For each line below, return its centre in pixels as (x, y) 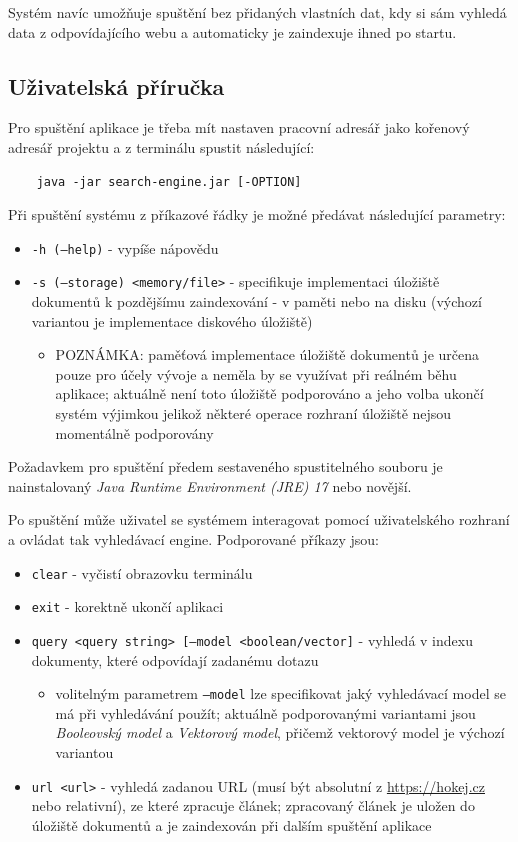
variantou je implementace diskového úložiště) (172, 320)
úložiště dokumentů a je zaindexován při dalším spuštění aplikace (231, 824)
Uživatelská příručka (116, 85)
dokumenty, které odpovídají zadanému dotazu (175, 659)
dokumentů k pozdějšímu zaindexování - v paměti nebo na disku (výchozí (256, 301)
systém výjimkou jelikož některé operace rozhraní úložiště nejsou (253, 413)
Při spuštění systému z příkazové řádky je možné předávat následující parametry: (257, 214)
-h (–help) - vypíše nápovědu (125, 247)
